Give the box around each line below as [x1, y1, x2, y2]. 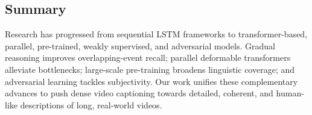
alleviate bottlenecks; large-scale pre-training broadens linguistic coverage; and [5, 63, 295, 75]
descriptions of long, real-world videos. [20, 98, 162, 111]
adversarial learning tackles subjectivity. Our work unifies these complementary [5, 75, 298, 87]
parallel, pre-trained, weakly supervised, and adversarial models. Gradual [5, 39, 275, 52]
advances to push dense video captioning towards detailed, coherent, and [5, 87, 273, 99]
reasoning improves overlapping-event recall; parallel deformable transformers [5, 51, 291, 64]
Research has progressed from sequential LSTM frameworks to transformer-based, [5, 28, 308, 40]
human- [276, 87, 304, 99]
